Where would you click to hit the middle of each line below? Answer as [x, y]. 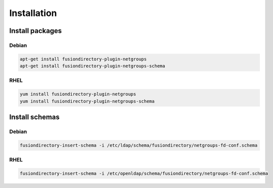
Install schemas [34, 117]
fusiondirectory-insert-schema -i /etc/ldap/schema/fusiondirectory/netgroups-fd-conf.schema [139, 145]
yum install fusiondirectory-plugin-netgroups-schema [87, 101]
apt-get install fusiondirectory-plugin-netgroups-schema [92, 66]
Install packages [36, 31]
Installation [33, 13]
